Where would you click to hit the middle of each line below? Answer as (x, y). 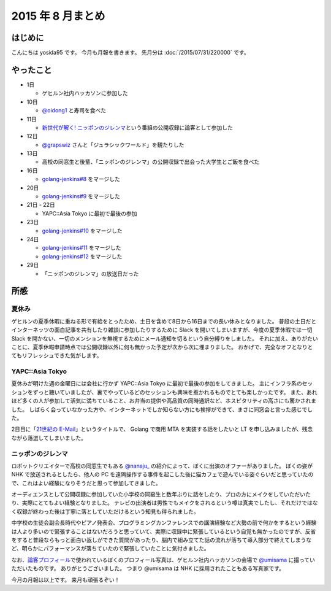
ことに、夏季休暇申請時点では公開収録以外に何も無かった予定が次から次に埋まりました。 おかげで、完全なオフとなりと (162, 347)
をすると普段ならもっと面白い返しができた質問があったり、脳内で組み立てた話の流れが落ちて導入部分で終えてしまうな (162, 540)
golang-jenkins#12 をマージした (82, 256)
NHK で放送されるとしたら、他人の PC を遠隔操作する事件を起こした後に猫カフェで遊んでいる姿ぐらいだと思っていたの (162, 474)
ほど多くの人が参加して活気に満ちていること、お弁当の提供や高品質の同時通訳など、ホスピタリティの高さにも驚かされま (164, 401)
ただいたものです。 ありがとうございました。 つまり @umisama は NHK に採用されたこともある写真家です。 (148, 568)
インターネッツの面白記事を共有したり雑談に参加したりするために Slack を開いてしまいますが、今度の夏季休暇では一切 (162, 330)
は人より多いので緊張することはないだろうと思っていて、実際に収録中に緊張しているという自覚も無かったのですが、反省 (164, 531)
